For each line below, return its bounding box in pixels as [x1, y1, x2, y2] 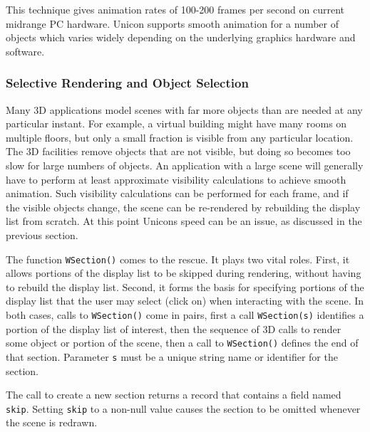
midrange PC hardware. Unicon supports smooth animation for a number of [6, 16, 339, 31]
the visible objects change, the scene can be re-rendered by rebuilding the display [6, 199, 361, 214]
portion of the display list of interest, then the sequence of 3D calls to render [6, 321, 341, 336]
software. [6, 43, 45, 58]
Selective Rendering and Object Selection [6, 74, 249, 92]
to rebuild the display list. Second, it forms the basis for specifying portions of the [6, 279, 364, 294]
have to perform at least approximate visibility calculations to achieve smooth [6, 172, 346, 186]
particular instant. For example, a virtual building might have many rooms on [6, 116, 347, 131]
